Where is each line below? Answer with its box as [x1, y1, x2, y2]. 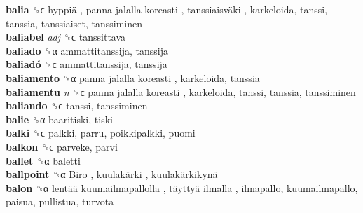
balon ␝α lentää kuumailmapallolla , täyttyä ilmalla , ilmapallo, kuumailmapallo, [6, 180, 358, 195]
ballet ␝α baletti [6, 153, 81, 167]
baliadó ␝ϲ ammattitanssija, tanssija [6, 57, 167, 71]
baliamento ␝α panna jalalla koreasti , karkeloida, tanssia [6, 70, 260, 85]
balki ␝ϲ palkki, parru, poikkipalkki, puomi [6, 125, 196, 140]
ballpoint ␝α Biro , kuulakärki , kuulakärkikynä [6, 167, 218, 181]
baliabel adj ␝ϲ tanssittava [6, 29, 126, 44]
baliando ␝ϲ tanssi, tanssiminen [6, 98, 148, 113]
